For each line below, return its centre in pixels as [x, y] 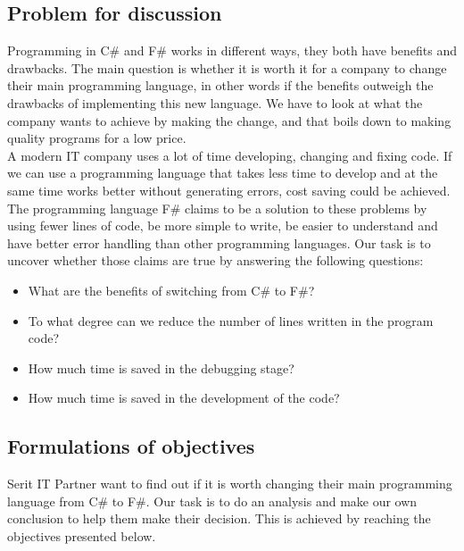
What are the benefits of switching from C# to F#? [171, 290]
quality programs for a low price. [97, 138]
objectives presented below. [82, 535]
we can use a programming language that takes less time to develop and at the [223, 173]
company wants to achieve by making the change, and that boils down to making [229, 120]
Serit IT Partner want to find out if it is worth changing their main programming [230, 484]
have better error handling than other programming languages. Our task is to [219, 242]
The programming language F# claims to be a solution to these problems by [217, 208]
